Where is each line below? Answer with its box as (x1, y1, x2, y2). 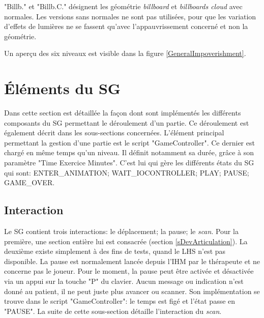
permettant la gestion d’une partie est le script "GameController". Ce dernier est (4, 137, 255, 148)
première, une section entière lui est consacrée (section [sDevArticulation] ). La (4, 236, 248, 246)
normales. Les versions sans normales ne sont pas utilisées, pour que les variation (4, 11, 256, 21)
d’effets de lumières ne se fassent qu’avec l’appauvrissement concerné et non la (4, 21, 248, 32)
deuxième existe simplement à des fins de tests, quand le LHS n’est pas (4, 246, 226, 256)
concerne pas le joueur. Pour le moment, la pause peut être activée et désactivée (4, 266, 254, 276)
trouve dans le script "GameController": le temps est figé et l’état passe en (4, 296, 236, 306)
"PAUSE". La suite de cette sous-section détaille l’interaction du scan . (4, 305, 222, 316)
